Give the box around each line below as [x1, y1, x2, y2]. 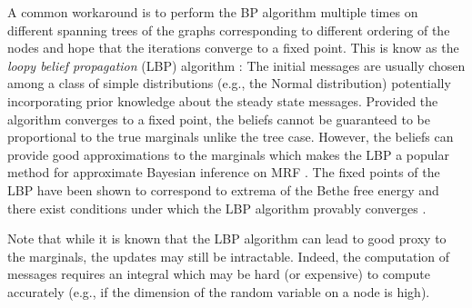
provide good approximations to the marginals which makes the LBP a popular [7, 144, 449, 164]
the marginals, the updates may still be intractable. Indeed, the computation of [7, 246, 450, 265]
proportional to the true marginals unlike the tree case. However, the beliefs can [7, 127, 454, 146]
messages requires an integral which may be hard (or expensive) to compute [7, 264, 430, 283]
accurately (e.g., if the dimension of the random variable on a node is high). [7, 282, 430, 301]
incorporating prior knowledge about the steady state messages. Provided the [7, 91, 438, 110]
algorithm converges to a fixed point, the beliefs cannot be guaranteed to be [7, 109, 430, 128]
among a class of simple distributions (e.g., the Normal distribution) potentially [7, 74, 451, 93]
